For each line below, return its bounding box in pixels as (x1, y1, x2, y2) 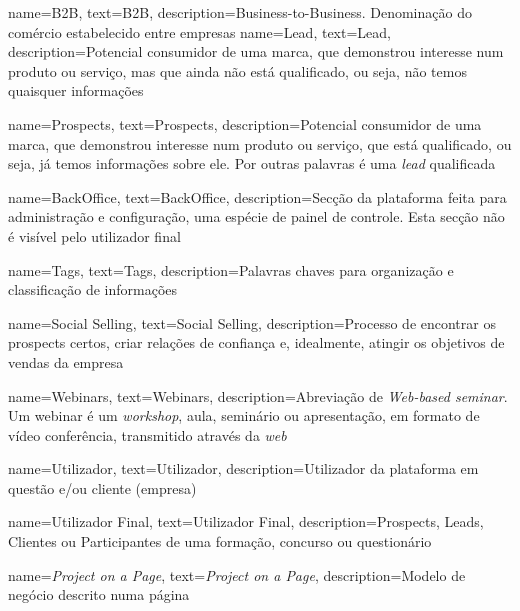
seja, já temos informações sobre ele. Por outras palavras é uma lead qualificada (8, 153, 496, 174)
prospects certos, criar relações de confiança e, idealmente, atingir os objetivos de (8, 332, 505, 353)
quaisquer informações (8, 80, 144, 101)
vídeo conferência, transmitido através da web (8, 424, 287, 445)
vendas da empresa (8, 351, 124, 372)
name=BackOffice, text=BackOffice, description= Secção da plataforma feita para (8, 186, 507, 207)
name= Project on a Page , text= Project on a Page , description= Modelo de (8, 564, 466, 585)
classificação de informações (8, 279, 178, 300)
